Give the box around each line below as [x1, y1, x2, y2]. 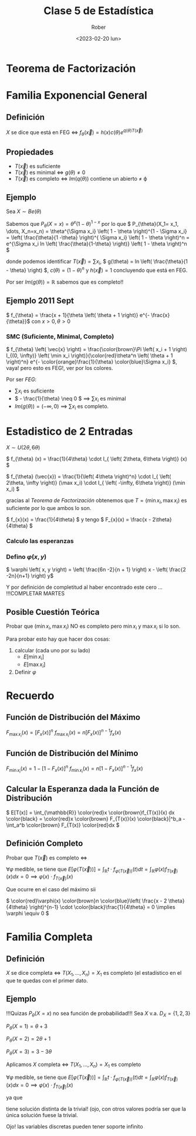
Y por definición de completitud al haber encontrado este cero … [6, 584, 163, 591]
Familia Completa [6, 931, 93, 944]
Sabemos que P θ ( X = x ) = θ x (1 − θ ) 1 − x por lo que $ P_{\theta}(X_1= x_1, [6, 219, 179, 229]
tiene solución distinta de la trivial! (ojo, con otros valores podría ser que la [6, 1105, 187, 1112]
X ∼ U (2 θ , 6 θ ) [6, 444, 40, 451]
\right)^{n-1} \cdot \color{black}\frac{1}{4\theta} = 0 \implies [29, 904, 175, 911]
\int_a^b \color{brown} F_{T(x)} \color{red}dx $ [6, 821, 120, 828]
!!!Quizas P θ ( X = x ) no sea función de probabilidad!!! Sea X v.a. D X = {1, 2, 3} [6, 1010, 191, 1018]
